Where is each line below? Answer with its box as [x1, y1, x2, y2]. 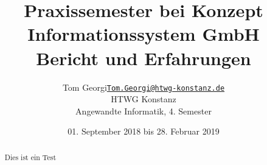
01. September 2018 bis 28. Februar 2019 [68, 125, 220, 138]
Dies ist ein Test [4, 152, 57, 162]
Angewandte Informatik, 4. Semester [75, 104, 212, 117]
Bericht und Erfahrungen [36, 45, 251, 70]
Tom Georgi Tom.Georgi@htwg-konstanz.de [62, 80, 225, 93]
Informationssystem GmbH [27, 21, 260, 46]
